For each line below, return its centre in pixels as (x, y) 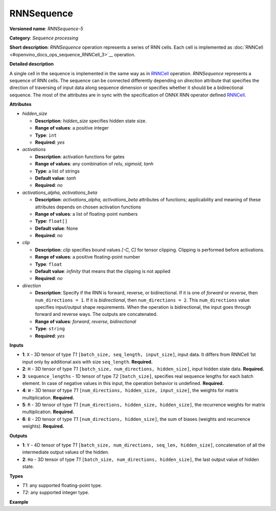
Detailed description (31, 64)
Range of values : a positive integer (72, 128)
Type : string (50, 329)
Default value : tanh (55, 178)
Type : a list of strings (57, 171)
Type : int (46, 135)
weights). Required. (43, 426)
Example (19, 502)
